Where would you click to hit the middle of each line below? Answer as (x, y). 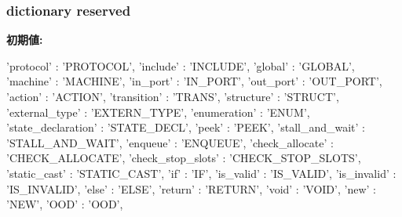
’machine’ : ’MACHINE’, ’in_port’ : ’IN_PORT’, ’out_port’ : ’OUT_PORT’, (194, 81)
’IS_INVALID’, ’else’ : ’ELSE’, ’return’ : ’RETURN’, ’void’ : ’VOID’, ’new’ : (191, 188)
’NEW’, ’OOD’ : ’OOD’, (65, 204)
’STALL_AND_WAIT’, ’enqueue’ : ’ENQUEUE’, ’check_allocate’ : (170, 142)
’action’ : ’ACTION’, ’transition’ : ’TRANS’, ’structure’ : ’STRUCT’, (173, 96)
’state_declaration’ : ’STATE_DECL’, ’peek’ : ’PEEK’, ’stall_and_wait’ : (186, 127)
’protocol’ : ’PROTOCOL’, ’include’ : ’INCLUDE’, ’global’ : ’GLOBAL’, (181, 65)
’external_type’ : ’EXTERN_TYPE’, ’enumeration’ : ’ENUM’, (158, 112)
